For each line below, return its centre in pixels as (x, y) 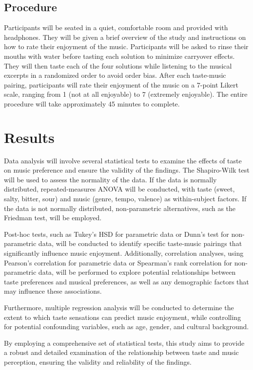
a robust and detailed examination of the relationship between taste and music (121, 352)
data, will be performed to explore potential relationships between (137, 272)
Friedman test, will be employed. (53, 218)
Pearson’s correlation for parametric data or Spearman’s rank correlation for (118, 262)
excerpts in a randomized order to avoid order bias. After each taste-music (115, 75)
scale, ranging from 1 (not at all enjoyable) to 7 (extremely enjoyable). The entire (126, 94)
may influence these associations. (53, 291)
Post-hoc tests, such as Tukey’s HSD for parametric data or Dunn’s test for (117, 234)
